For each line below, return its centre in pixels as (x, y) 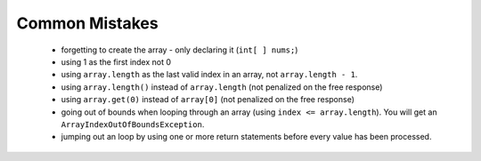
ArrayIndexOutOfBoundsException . (133, 124)
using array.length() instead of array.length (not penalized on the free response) (222, 87)
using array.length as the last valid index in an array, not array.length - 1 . (209, 75)
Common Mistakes (88, 23)
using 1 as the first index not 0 (116, 61)
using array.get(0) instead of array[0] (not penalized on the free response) (208, 100)
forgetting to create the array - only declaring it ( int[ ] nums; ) (179, 50)
